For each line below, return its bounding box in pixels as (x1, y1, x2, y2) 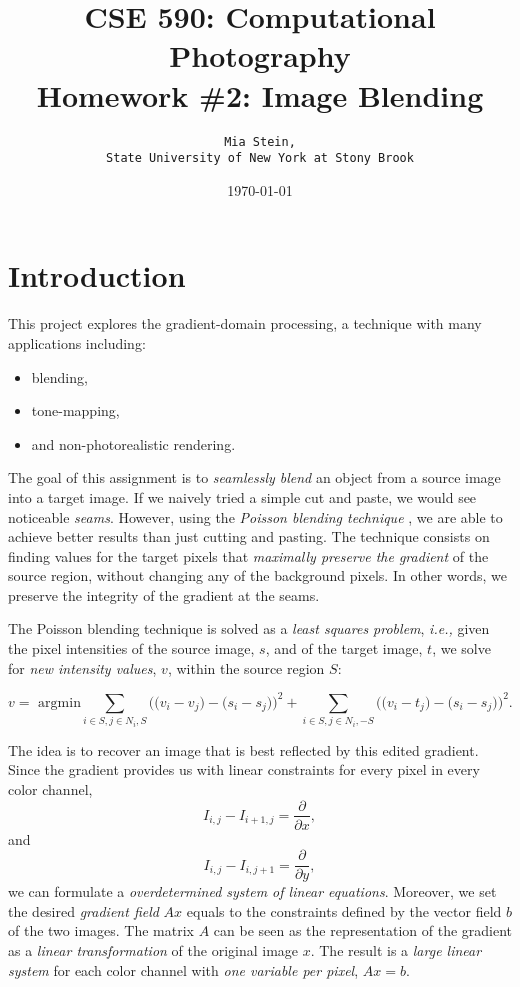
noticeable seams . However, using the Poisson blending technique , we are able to (8, 506, 503, 527)
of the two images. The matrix (8, 920, 194, 941)
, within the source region (167, 657, 325, 678)
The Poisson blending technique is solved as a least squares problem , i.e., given (8, 618, 490, 639)
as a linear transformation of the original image (8, 940, 299, 960)
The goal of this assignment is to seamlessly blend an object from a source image (8, 467, 501, 488)
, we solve (432, 638, 491, 659)
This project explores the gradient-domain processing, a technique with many (8, 313, 482, 334)
